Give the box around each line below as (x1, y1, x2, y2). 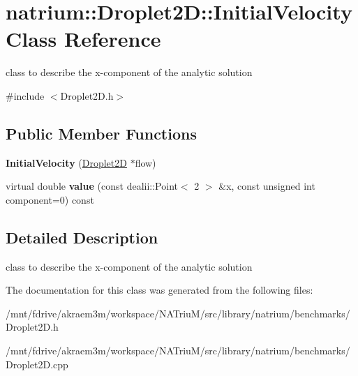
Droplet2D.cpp (6, 356, 68, 371)
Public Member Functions (6, 122, 197, 144)
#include (6, 88, 45, 103)
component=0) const (6, 192, 94, 206)
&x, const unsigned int (218, 179, 315, 193)
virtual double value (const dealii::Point (6, 179, 178, 193)
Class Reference (6, 24, 161, 53)
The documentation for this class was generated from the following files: (6, 283, 313, 297)
